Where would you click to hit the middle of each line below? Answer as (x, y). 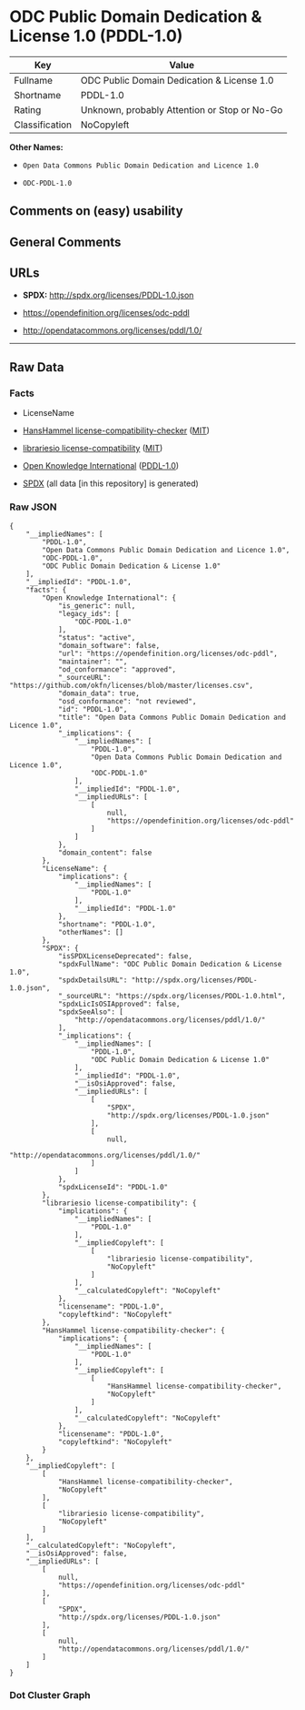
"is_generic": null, (97, 606)
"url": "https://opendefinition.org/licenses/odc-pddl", (168, 653)
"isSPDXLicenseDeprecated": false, (125, 956)
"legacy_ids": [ (89, 613)
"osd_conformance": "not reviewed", (127, 701)
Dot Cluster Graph (50, 1695)
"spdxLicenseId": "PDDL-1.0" (113, 1187)
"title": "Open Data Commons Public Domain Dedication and (172, 717)
